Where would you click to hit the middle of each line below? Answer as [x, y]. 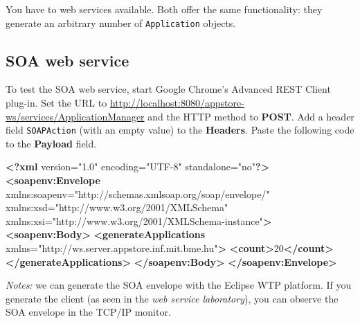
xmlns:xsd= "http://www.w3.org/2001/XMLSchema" [117, 207]
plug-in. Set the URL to [56, 103]
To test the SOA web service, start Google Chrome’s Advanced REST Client [168, 89]
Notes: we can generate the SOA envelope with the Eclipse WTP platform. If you [179, 285]
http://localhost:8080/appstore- [177, 103]
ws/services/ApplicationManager [75, 116]
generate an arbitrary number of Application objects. [121, 22]
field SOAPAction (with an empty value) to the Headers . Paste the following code [180, 130]
